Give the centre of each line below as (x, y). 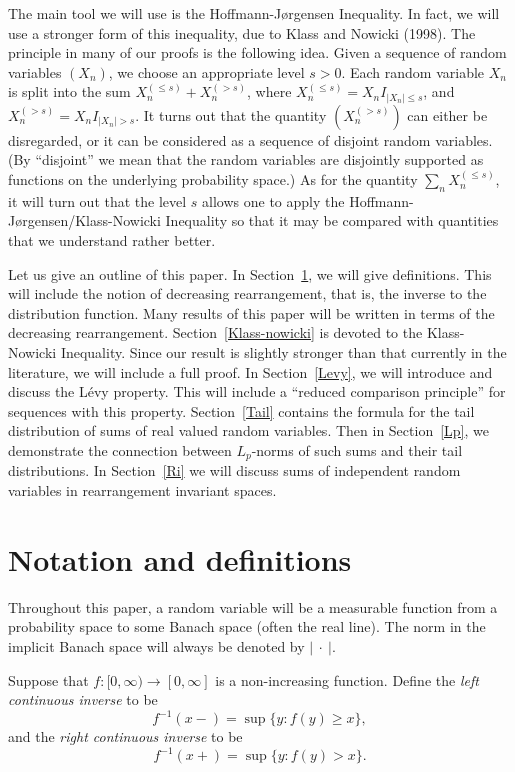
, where (269, 91)
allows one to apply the (273, 200)
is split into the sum (69, 91)
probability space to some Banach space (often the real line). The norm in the (247, 626)
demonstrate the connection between (120, 450)
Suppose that (48, 679)
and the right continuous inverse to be (125, 736)
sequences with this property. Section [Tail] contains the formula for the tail (241, 410)
